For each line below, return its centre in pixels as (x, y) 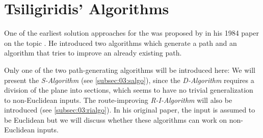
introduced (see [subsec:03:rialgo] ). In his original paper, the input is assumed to (130, 110)
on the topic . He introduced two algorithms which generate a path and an (121, 43)
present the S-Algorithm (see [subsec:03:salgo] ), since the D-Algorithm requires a (129, 80)
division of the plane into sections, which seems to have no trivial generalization (129, 90)
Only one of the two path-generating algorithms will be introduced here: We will (130, 70)
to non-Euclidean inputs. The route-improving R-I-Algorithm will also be (118, 100)
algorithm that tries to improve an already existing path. (93, 53)
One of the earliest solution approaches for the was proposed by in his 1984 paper (132, 33)
